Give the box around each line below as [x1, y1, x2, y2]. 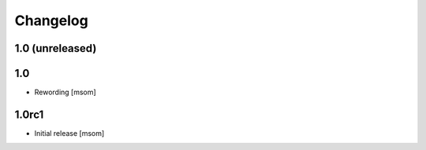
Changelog [14, 12, 88, 29]
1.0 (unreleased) [14, 42, 97, 55]
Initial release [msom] [34, 128, 105, 137]
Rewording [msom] [34, 87, 96, 97]
